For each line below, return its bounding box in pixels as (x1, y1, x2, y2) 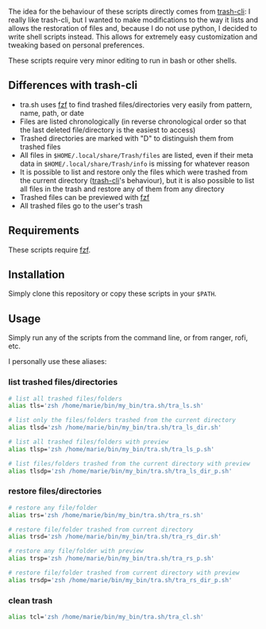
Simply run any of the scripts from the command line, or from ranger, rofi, (8, 333, 249, 343)
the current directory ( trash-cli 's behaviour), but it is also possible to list (19, 175, 255, 185)
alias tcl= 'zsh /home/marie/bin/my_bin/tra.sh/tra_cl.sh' (8, 613, 204, 621)
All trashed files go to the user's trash (19, 201, 143, 210)
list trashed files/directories (8, 377, 118, 388)
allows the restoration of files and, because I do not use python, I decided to (8, 24, 258, 33)
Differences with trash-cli (8, 79, 137, 92)
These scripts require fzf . (8, 245, 91, 255)
